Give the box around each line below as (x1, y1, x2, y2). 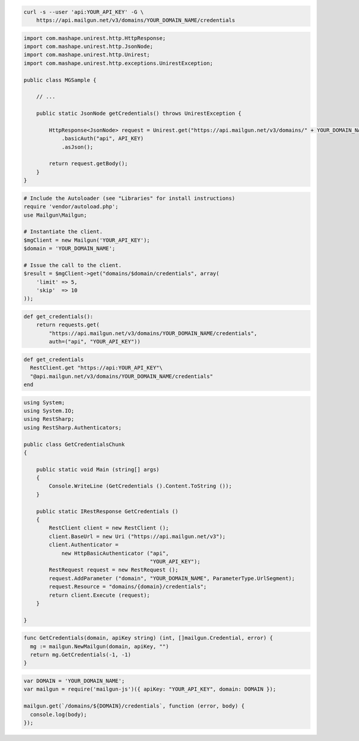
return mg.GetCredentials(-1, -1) (30, 651, 132, 658)
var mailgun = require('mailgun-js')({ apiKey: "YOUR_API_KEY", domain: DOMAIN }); (23, 686, 276, 693)
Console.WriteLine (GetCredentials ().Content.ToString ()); (48, 482, 232, 490)
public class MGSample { (23, 77, 97, 83)
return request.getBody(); (48, 160, 128, 167)
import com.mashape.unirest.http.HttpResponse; (23, 35, 166, 41)
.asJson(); (61, 144, 94, 150)
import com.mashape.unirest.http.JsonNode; (23, 42, 154, 50)
